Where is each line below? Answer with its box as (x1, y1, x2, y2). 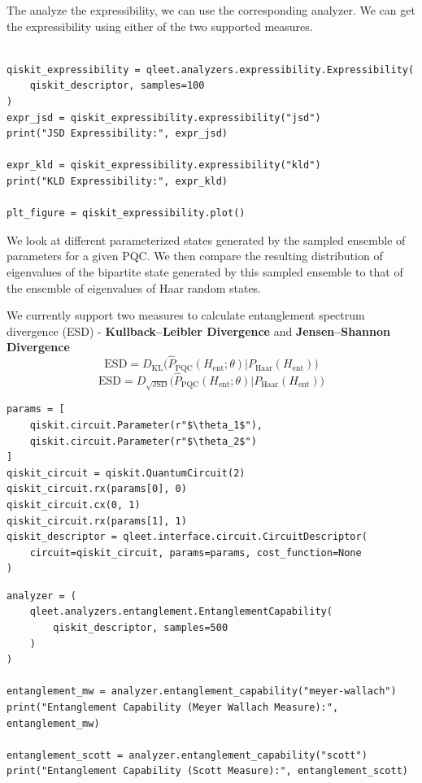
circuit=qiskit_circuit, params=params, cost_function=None (29, 546, 362, 559)
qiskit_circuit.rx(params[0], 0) (7, 483, 187, 495)
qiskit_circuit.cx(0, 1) (7, 498, 141, 511)
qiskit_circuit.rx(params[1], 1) (7, 515, 187, 527)
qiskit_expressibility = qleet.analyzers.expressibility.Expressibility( (7, 63, 415, 76)
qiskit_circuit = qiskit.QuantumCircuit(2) (7, 467, 246, 479)
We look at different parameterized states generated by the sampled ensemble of (7, 231, 406, 248)
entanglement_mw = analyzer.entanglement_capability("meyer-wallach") (7, 685, 397, 698)
